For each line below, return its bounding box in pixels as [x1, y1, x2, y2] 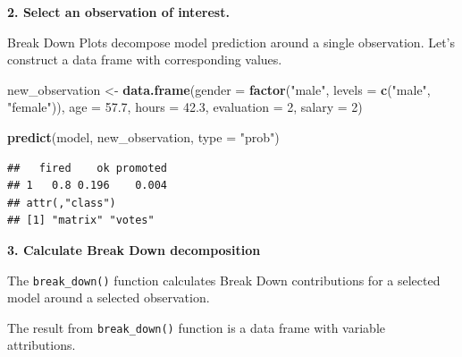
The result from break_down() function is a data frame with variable [7, 318, 386, 336]
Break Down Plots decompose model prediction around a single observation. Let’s [7, 32, 456, 51]
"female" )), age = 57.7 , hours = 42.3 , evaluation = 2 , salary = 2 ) [7, 98, 363, 116]
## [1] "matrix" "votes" [7, 214, 155, 227]
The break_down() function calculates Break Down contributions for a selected [7, 270, 441, 289]
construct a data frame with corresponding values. [7, 50, 282, 69]
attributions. [7, 336, 76, 354]
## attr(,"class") [7, 196, 116, 209]
